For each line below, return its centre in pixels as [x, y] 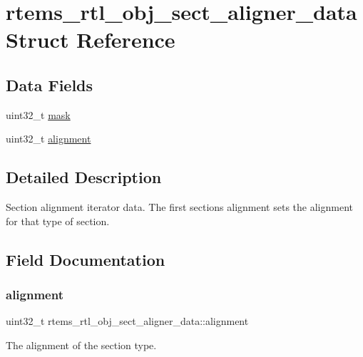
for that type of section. [58, 221]
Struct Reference [91, 40]
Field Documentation [86, 259]
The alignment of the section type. [81, 345]
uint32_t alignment [48, 139]
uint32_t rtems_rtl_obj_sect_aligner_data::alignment [127, 321]
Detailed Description [84, 177]
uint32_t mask [38, 114]
